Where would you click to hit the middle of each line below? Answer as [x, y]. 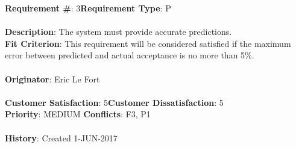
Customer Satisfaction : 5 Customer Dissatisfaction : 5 [114, 102]
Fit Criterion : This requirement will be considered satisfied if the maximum [148, 43]
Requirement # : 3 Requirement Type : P [88, 8]
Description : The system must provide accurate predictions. [118, 32]
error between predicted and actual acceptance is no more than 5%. [130, 55]
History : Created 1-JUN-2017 [61, 137]
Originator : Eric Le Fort [52, 79]
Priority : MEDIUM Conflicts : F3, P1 [78, 114]
